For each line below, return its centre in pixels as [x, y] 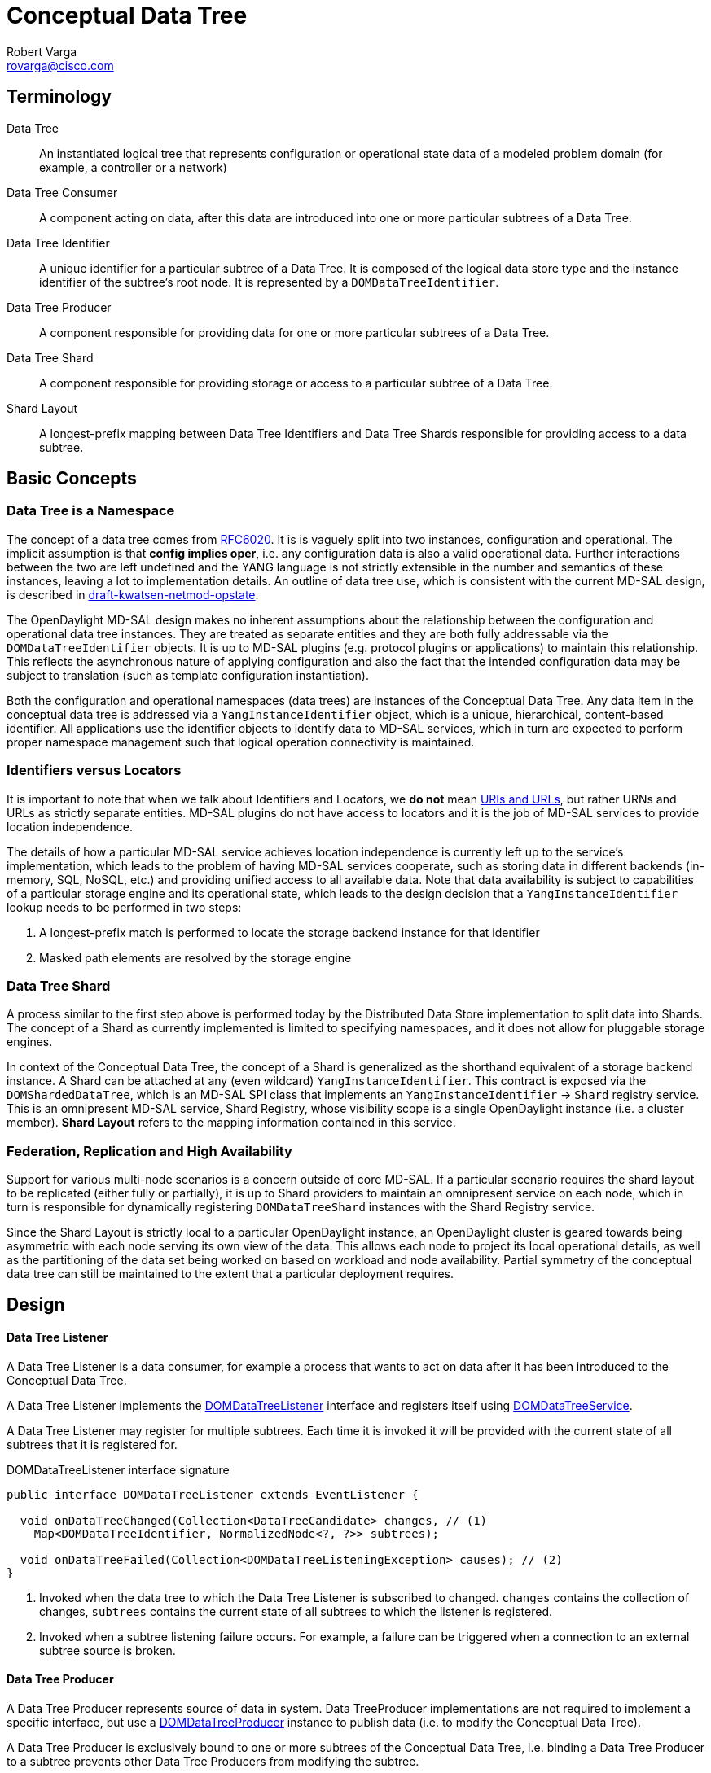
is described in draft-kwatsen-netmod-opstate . [133, 594]
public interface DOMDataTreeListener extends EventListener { [213, 1494]
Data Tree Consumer [62, 192]
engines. [30, 1042]
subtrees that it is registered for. [92, 1444]
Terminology [59, 97]
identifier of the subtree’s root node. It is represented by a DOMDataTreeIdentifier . [269, 282]
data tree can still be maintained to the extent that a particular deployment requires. [230, 1274]
